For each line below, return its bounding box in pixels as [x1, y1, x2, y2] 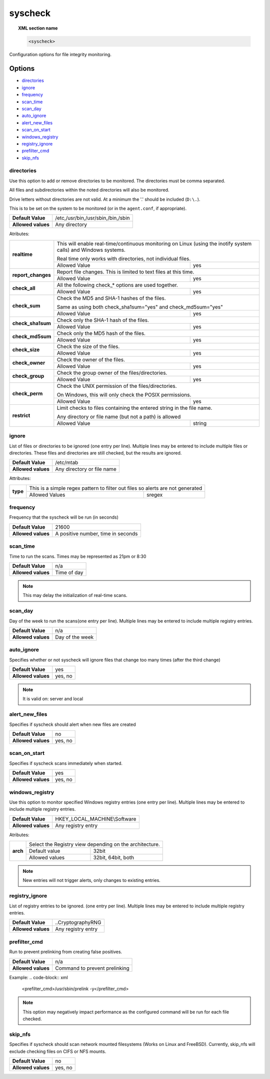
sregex [146, 491, 163, 498]
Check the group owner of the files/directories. [56, 369, 167, 376]
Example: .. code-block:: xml [9, 974, 68, 980]
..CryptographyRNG [55, 919, 101, 926]
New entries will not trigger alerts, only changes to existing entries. [22, 877, 161, 883]
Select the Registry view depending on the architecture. [29, 841, 160, 848]
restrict [12, 412, 30, 419]
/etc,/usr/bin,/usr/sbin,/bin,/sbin [55, 215, 130, 222]
